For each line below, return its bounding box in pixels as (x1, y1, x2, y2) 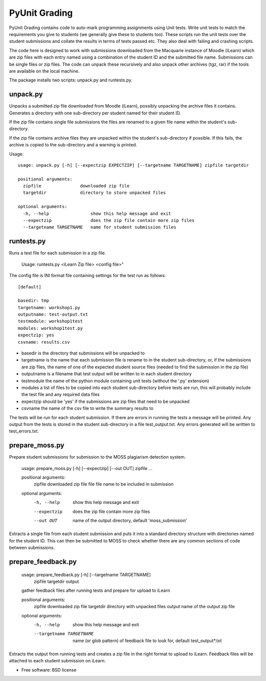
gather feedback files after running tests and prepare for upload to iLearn (21, 587, 170, 594)
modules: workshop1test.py (18, 325, 83, 331)
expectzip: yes (18, 332, 55, 338)
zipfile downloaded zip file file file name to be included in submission (33, 481, 174, 487)
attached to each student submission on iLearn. (9, 658, 106, 664)
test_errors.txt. (9, 428, 39, 434)
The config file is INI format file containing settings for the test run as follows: (9, 273, 166, 279)
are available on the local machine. (9, 68, 80, 74)
